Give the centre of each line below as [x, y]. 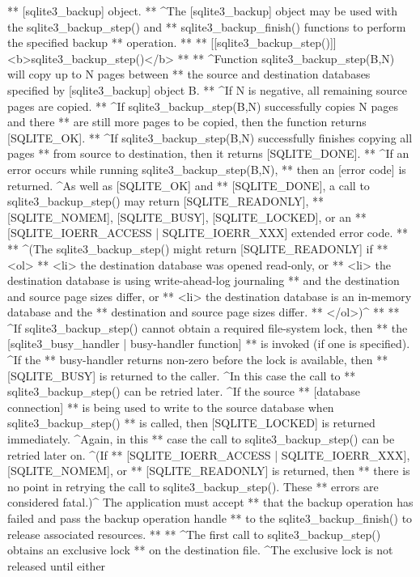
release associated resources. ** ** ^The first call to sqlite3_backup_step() [194, 534]
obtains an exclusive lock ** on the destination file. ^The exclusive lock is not [200, 550]
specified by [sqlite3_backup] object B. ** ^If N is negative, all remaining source [208, 89]
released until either [57, 565]
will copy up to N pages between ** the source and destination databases [189, 74]
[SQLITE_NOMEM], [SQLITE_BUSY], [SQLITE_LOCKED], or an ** [187, 216]
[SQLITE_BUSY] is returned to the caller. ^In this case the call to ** [182, 375]
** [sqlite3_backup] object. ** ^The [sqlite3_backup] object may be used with [203, 11]
